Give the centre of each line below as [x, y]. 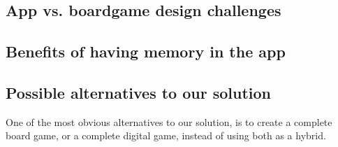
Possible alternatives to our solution [139, 92]
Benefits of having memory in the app [146, 51]
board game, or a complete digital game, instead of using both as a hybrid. [166, 135]
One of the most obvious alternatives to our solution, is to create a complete [169, 121]
